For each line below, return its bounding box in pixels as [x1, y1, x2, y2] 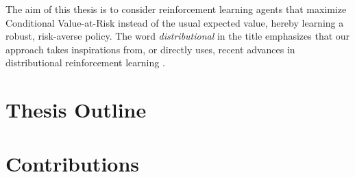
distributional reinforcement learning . [5, 55, 165, 70]
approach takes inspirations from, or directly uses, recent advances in [5, 42, 295, 56]
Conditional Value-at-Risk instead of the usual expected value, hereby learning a [5, 15, 344, 29]
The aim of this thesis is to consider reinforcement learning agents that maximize [5, 2, 347, 16]
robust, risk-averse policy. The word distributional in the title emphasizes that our [5, 29, 350, 43]
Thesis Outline [5, 96, 147, 124]
